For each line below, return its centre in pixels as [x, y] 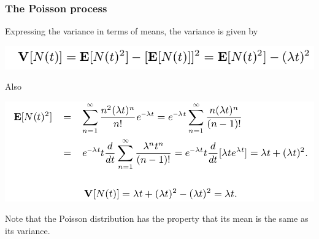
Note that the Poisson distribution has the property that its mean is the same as [157, 218]
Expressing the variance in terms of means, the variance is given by [132, 31]
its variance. [28, 230]
